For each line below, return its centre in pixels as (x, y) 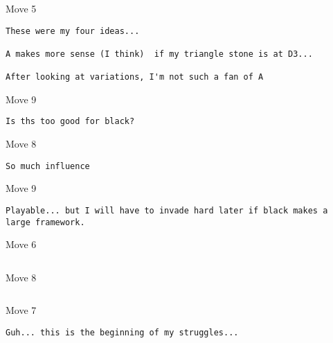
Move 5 (21, 8)
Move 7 (21, 310)
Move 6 (21, 244)
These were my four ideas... (73, 31)
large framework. (45, 222)
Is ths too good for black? (70, 122)
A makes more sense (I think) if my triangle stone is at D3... (159, 54)
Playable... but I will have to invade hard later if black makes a (167, 210)
